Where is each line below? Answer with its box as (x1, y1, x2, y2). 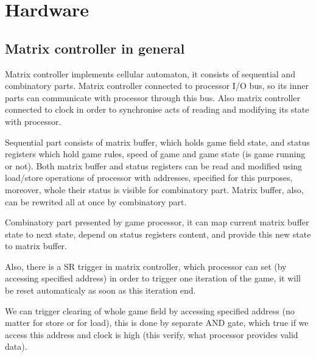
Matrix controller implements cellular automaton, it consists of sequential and (5, 67, 295, 80)
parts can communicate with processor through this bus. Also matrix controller (5, 91, 300, 104)
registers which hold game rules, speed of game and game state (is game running (5, 147, 306, 160)
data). (5, 340, 27, 353)
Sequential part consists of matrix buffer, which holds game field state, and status (5, 135, 310, 148)
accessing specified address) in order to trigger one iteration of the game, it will (5, 272, 301, 285)
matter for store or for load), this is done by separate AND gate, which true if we (5, 316, 309, 329)
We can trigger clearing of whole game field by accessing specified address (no (5, 304, 295, 317)
